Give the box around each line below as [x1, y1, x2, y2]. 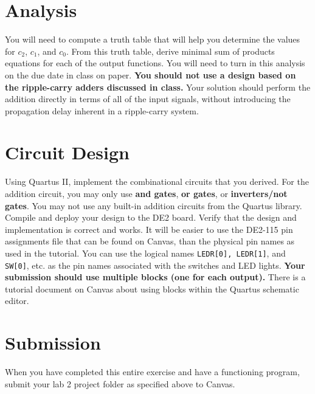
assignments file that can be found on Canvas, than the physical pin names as [5, 235, 295, 247]
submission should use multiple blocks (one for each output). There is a [5, 271, 306, 283]
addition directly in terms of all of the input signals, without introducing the [5, 92, 291, 105]
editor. [5, 294, 29, 307]
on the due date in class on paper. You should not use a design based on [5, 68, 296, 81]
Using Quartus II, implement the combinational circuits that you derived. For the [5, 175, 309, 188]
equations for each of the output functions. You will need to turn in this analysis [5, 57, 305, 69]
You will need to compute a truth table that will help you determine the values [5, 33, 300, 46]
